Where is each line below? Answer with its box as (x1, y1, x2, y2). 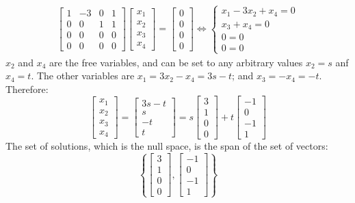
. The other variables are (31, 68, 135, 83)
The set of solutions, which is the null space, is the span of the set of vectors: (5, 139, 328, 153)
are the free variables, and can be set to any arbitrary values (49, 55, 303, 69)
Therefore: (5, 81, 49, 96)
